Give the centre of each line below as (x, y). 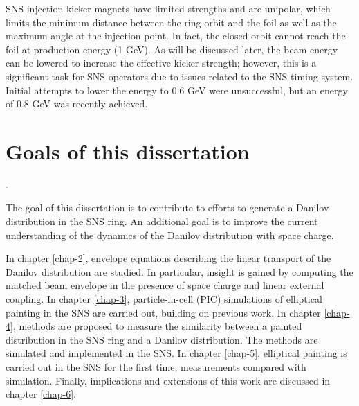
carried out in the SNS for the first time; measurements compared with (156, 367)
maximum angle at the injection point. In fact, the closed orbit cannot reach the (176, 36)
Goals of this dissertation (128, 151)
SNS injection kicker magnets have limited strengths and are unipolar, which (168, 8)
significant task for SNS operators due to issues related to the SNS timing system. (179, 76)
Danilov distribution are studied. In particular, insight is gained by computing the (179, 271)
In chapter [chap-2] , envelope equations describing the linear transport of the (168, 258)
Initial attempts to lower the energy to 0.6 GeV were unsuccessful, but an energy (177, 90)
